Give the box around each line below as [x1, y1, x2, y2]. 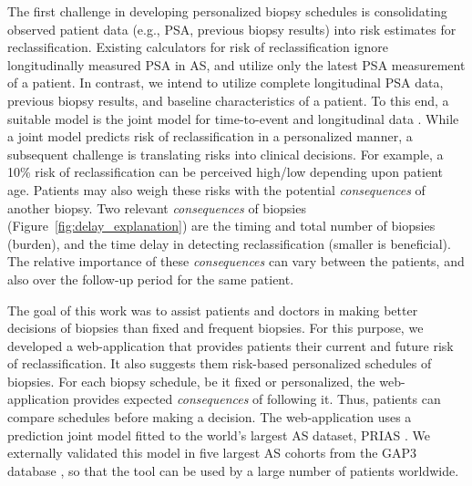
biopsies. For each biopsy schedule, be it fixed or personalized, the [7, 371, 375, 390]
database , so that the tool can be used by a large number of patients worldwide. [7, 460, 459, 480]
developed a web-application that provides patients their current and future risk [7, 336, 454, 355]
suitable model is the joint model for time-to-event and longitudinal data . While [7, 109, 459, 128]
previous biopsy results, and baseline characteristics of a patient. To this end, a [7, 90, 449, 109]
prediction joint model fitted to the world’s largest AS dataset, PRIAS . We [7, 425, 430, 444]
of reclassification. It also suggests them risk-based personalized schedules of [7, 354, 432, 373]
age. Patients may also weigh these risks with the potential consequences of [7, 180, 426, 199]
